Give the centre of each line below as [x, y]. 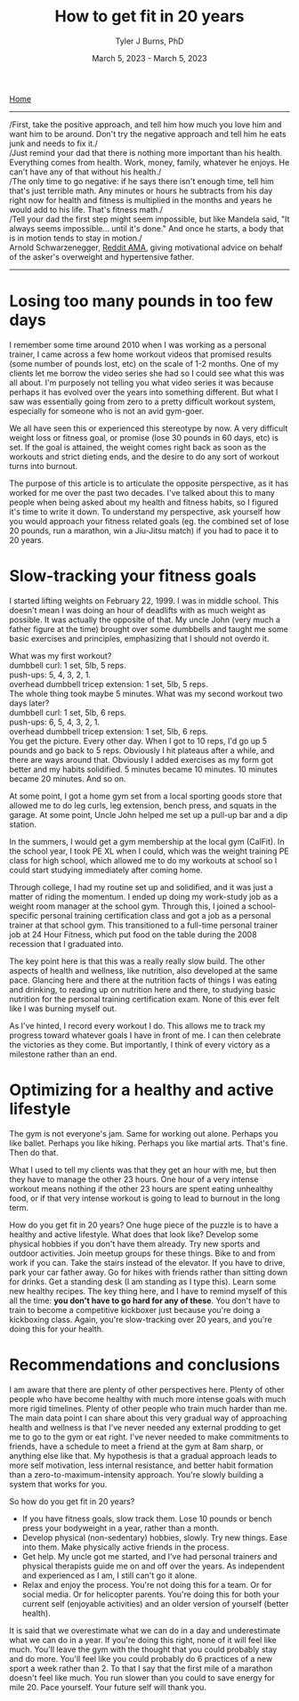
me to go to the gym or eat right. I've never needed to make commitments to [149, 1437]
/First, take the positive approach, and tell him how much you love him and [145, 124]
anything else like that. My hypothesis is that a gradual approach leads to [143, 1455]
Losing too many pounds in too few [141, 301]
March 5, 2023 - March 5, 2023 [149, 58]
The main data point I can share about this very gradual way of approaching [148, 1418]
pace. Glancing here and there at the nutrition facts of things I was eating [143, 980]
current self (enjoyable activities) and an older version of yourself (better [155, 1603]
